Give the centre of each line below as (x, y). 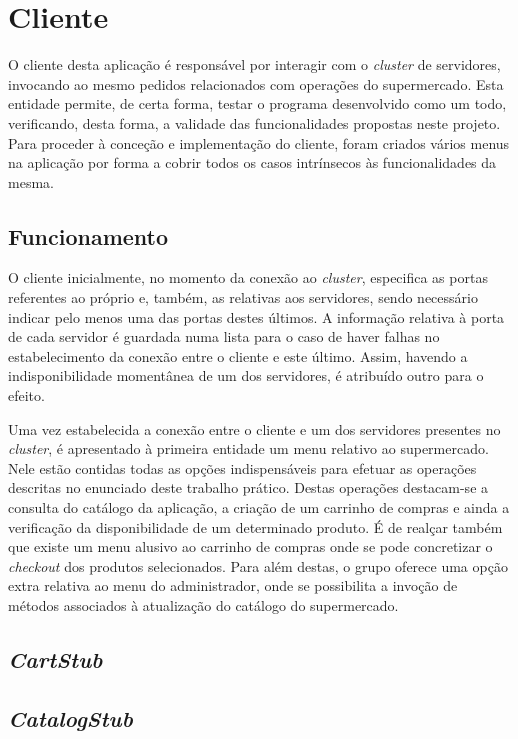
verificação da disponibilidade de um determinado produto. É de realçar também (255, 526)
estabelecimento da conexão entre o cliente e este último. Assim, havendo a (238, 355)
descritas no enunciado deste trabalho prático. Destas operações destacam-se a (248, 487)
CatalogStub (70, 717)
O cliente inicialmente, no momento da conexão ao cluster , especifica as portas (248, 277)
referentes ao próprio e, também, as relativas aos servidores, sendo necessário (243, 297)
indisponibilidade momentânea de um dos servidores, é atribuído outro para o (246, 375)
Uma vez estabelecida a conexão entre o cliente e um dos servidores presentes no (254, 428)
